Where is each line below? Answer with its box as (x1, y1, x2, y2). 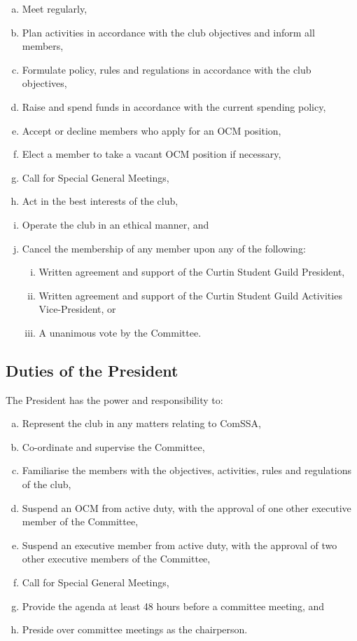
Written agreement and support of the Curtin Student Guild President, (38, 264, 345, 279)
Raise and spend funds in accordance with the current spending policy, (22, 99, 326, 114)
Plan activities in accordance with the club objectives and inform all (22, 25, 315, 39)
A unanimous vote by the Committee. (38, 325, 202, 339)
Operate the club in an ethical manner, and (22, 217, 209, 231)
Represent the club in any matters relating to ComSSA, (22, 416, 261, 431)
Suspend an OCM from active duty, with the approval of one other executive (22, 500, 351, 515)
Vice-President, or (38, 302, 116, 316)
